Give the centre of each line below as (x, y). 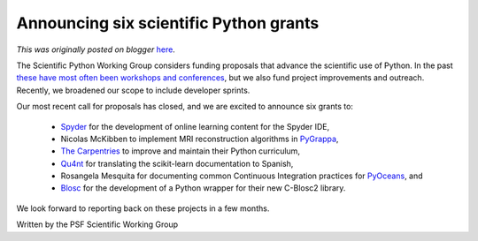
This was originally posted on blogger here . (96, 49)
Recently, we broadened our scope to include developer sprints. (133, 90)
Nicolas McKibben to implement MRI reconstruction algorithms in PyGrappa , (200, 139)
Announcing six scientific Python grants (168, 23)
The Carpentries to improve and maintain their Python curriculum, (181, 151)
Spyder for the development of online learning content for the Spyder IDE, (195, 126)
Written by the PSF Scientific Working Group (97, 224)
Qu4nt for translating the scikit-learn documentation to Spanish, (177, 163)
